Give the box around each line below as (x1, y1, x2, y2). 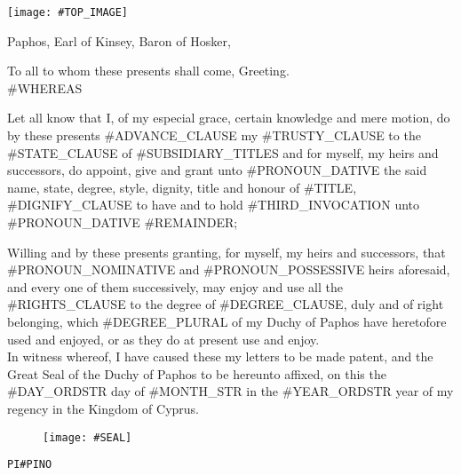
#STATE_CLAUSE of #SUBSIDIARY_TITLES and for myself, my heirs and (7, 143, 439, 162)
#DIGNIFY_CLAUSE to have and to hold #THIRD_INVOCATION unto (7, 195, 420, 214)
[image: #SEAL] (43, 431, 132, 444)
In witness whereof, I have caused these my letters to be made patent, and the (7, 347, 433, 366)
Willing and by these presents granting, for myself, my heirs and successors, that (7, 242, 446, 261)
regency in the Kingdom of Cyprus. (7, 399, 200, 417)
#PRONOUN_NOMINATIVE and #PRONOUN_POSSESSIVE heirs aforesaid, (7, 260, 450, 279)
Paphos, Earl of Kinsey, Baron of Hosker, (7, 31, 231, 50)
